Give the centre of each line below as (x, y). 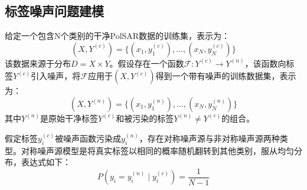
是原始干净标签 (69, 118)
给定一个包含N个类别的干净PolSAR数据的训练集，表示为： (117, 36)
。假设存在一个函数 (147, 63)
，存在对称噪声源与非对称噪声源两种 (209, 138)
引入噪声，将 (56, 76)
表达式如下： (46, 162)
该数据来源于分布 (38, 63)
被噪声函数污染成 (88, 138)
